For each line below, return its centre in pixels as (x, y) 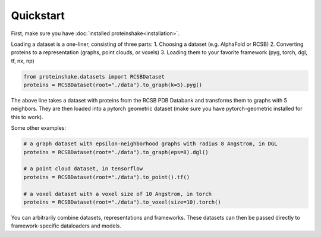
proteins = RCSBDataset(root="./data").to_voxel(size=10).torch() (122, 202)
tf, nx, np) (23, 61)
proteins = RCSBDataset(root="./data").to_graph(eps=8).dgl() (116, 152)
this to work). (27, 117)
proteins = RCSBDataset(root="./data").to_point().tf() (107, 177)
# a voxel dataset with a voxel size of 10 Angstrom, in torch (118, 194)
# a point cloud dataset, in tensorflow (83, 169)
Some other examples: (39, 128)
